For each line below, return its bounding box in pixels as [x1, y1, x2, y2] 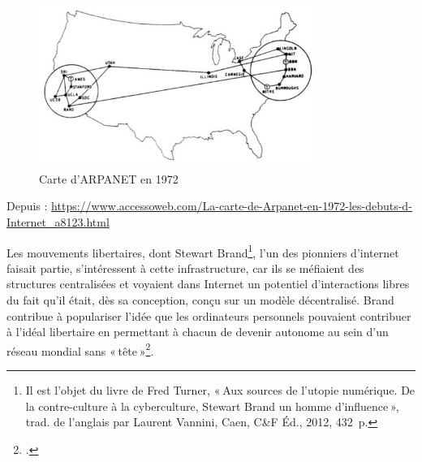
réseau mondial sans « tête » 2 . [6, 339, 154, 359]
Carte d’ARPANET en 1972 [39, 170, 179, 187]
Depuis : [6, 197, 48, 214]
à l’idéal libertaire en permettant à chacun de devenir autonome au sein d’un [6, 323, 389, 340]
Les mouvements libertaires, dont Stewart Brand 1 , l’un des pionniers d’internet [6, 241, 399, 261]
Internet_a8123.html [6, 214, 110, 231]
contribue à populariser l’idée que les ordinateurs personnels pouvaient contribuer [6, 307, 411, 324]
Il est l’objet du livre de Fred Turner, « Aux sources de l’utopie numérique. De [25, 382, 416, 399]
